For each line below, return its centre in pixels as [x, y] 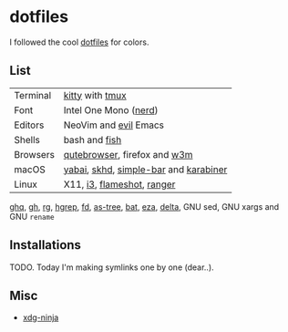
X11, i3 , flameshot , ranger [119, 184]
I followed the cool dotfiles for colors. [79, 42]
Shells [27, 140]
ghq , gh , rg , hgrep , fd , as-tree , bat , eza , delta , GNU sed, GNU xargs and [144, 206]
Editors [29, 125]
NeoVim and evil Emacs [114, 125]
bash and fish [93, 140]
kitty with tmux [95, 95]
